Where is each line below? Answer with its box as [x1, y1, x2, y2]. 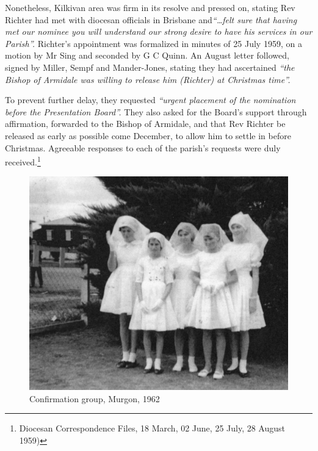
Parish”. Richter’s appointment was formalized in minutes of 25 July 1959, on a [5, 37, 302, 49]
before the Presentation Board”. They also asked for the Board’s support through [5, 105, 307, 118]
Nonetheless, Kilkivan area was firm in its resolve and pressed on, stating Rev [5, 1, 295, 13]
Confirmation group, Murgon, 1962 [29, 392, 160, 405]
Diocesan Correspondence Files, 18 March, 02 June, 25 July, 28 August [19, 422, 285, 435]
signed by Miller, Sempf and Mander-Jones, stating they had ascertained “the [5, 60, 295, 73]
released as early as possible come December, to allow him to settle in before [5, 129, 291, 142]
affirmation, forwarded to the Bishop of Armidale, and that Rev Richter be [5, 117, 286, 130]
